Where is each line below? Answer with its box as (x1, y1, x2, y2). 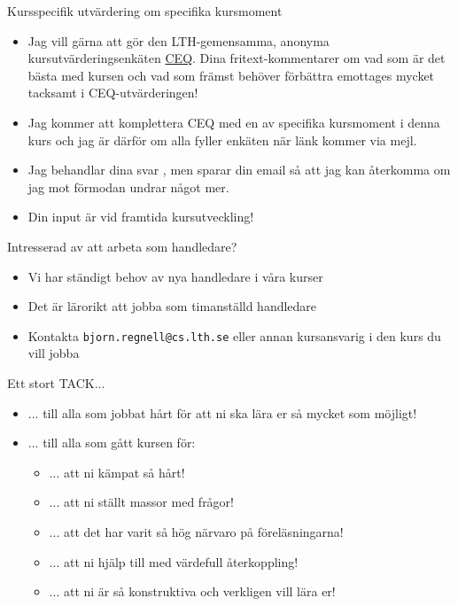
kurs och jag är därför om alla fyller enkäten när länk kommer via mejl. (27, 130, 417, 149)
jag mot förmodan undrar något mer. (27, 177, 229, 196)
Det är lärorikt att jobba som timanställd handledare (27, 297, 317, 315)
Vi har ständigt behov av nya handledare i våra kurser (27, 267, 323, 285)
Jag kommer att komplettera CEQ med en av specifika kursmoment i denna (27, 113, 440, 131)
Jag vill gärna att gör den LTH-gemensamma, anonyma (27, 31, 330, 50)
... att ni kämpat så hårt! (49, 462, 185, 481)
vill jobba (27, 344, 80, 362)
